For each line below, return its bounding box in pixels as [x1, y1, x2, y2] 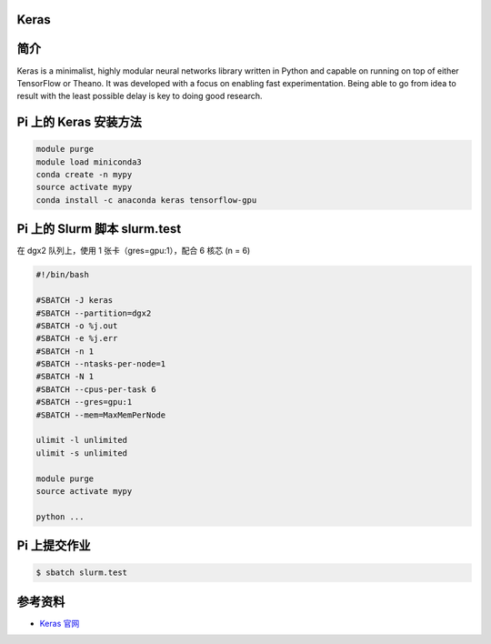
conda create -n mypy [35, 169, 133, 180]
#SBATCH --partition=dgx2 [35, 307, 152, 318]
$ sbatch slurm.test [35, 568, 127, 578]
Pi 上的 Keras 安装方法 [16, 115, 143, 130]
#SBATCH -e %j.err [35, 333, 118, 344]
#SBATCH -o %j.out [35, 320, 118, 331]
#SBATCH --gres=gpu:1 [35, 397, 133, 408]
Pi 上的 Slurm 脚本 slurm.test [16, 221, 182, 236]
